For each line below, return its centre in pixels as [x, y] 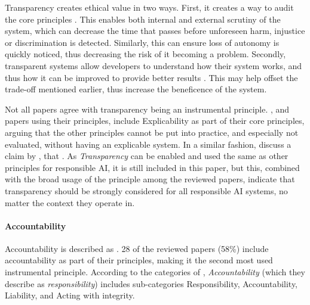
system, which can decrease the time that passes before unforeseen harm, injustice [155, 31]
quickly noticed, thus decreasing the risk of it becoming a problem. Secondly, [145, 54]
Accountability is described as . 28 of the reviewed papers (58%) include [137, 248]
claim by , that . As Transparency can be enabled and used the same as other [147, 156]
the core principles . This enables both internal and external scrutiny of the [143, 19]
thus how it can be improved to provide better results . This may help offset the [151, 77]
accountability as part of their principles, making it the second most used [139, 260]
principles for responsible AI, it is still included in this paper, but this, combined [152, 167]
